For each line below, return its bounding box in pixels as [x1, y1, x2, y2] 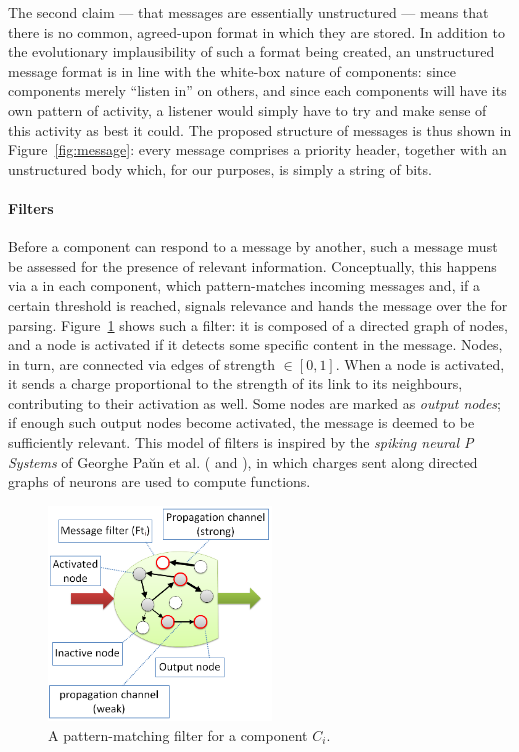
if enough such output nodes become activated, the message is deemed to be [8, 412, 475, 433]
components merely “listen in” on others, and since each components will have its [8, 80, 507, 101]
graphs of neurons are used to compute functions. [8, 471, 311, 492]
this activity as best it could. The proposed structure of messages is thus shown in [8, 119, 512, 140]
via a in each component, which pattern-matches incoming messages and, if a [8, 275, 481, 296]
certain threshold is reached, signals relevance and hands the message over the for [8, 294, 508, 315]
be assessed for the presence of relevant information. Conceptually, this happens [8, 255, 497, 276]
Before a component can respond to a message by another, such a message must [8, 236, 498, 257]
